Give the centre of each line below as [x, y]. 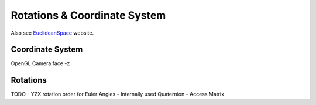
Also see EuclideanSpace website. [52, 33]
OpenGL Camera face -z [40, 63]
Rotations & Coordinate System [88, 15]
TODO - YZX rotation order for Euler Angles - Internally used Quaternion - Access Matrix [118, 94]
